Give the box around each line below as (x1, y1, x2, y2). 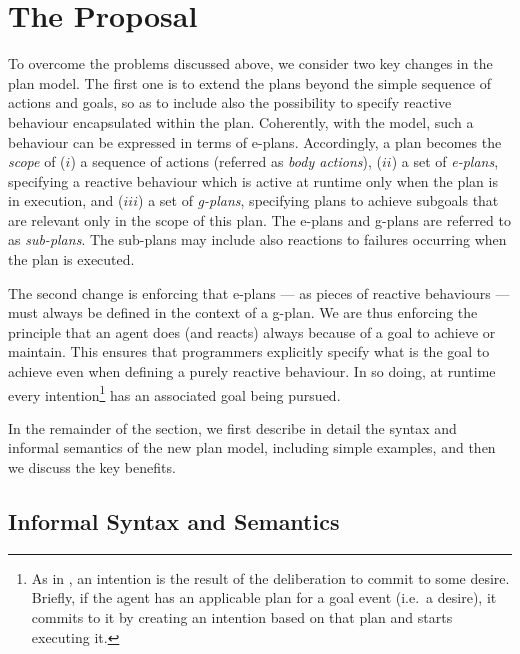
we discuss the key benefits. (8, 457, 176, 478)
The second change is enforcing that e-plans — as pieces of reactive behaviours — (8, 282, 510, 303)
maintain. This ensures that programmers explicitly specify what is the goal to (8, 341, 490, 362)
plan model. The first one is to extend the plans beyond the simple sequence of (8, 72, 492, 93)
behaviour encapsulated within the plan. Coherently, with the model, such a (8, 111, 474, 132)
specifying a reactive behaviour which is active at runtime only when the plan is (8, 170, 498, 191)
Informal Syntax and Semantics (8, 506, 340, 537)
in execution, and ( (8, 190, 124, 211)
